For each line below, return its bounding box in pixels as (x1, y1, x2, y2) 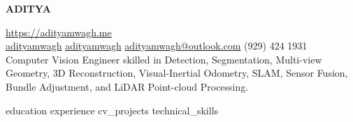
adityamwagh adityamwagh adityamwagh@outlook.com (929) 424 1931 (6, 38, 308, 53)
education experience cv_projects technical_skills (6, 102, 219, 117)
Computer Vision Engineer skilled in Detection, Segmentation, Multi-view (6, 52, 322, 66)
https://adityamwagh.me (6, 24, 112, 39)
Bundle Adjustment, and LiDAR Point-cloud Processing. (6, 79, 249, 93)
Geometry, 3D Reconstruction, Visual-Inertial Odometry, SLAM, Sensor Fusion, (6, 66, 348, 80)
